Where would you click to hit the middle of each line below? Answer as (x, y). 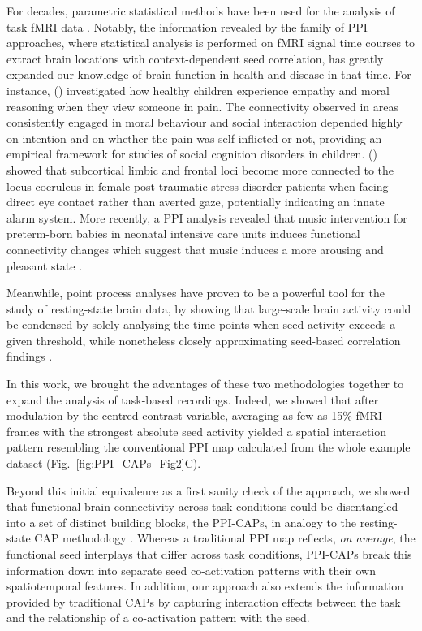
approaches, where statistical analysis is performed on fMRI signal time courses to (211, 43)
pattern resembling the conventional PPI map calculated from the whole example (209, 447)
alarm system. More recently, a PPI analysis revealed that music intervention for (207, 217)
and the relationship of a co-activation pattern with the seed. (158, 618)
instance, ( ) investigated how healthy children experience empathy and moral (198, 90)
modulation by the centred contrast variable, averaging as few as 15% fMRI (194, 415)
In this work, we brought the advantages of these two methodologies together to (205, 384)
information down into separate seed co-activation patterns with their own (191, 570)
